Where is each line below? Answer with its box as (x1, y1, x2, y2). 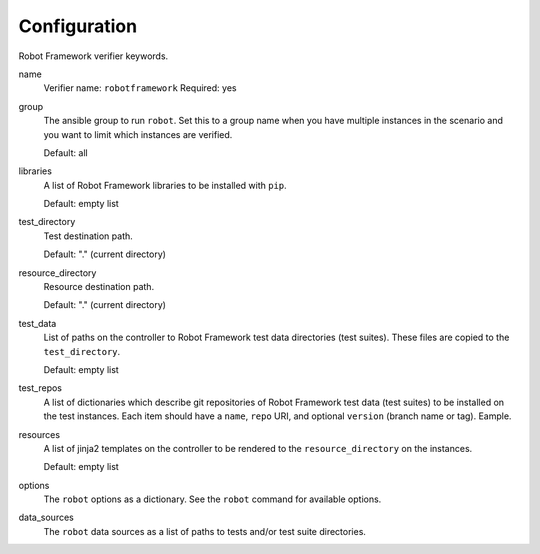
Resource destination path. (43, 281, 155, 293)
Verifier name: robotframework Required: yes (43, 82, 237, 94)
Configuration (18, 15, 138, 37)
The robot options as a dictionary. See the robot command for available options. (43, 493, 382, 505)
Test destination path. (43, 230, 134, 242)
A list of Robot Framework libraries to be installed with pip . (43, 179, 287, 191)
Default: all (43, 146, 89, 159)
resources (18, 428, 60, 440)
